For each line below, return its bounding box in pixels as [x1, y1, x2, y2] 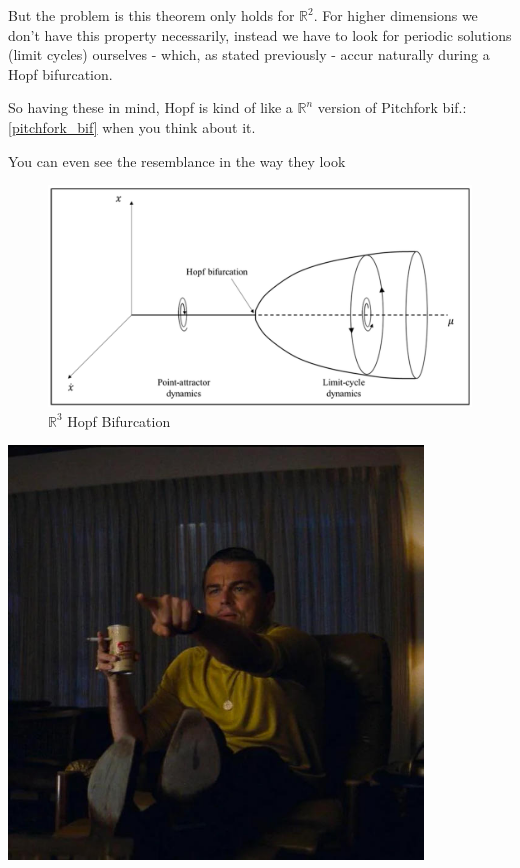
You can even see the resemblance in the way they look [8, 150, 346, 171]
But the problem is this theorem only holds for [8, 5, 295, 25]
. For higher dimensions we [313, 5, 478, 25]
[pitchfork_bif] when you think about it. [8, 116, 256, 137]
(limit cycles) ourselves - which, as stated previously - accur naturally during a [8, 44, 490, 65]
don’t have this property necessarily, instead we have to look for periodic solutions [8, 24, 512, 45]
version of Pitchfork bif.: [317, 97, 467, 118]
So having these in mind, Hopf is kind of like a [8, 97, 293, 118]
